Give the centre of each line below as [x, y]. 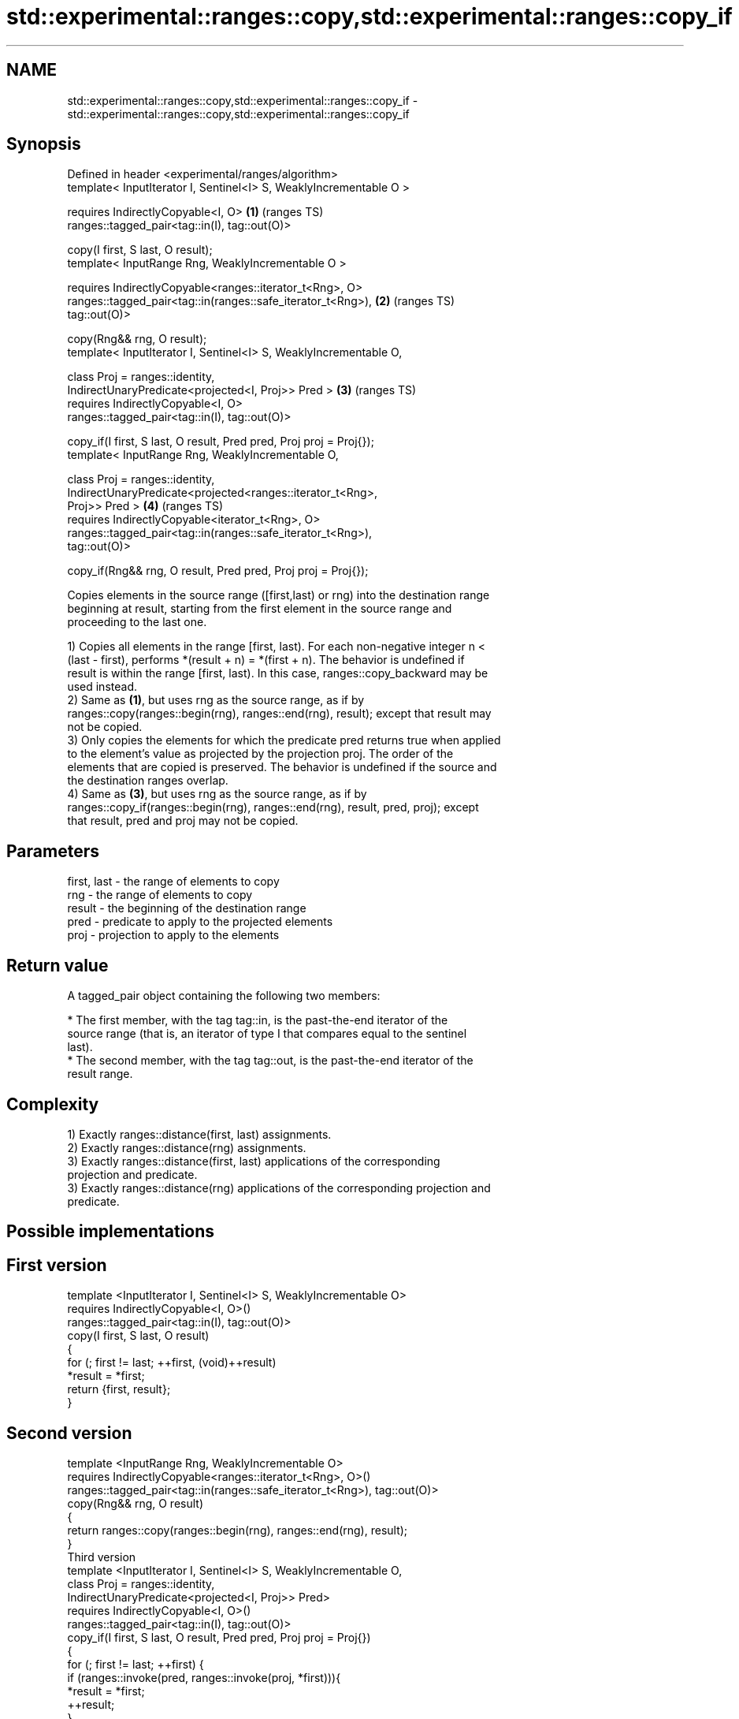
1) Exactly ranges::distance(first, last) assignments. [199, 1134]
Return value [58, 965]
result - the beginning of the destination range [187, 908]
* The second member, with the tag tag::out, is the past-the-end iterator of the [270, 1061]
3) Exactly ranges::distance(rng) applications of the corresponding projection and [279, 1188]
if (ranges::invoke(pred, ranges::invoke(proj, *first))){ [204, 1678]
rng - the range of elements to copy [160, 895]
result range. [100, 1074]
